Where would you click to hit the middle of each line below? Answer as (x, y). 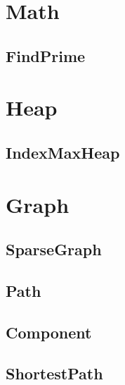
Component (49, 332)
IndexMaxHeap (63, 152)
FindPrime (46, 55)
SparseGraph (54, 249)
